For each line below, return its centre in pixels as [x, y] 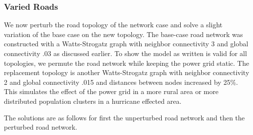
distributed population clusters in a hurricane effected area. [93, 101]
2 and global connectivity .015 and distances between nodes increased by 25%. [121, 82]
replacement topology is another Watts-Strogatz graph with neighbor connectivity [127, 72]
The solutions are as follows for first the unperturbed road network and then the [125, 117]
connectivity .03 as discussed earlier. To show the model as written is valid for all [126, 53]
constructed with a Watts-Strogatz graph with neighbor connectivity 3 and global [126, 44]
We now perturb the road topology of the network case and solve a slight [113, 25]
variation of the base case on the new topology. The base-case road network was [124, 34]
